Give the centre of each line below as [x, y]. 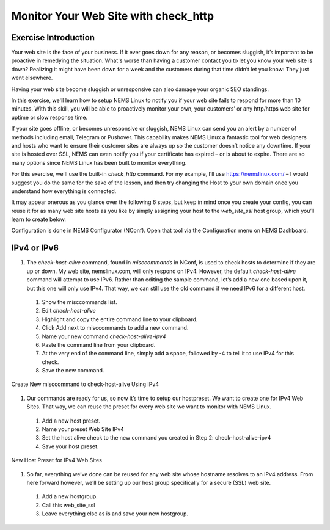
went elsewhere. [32, 78]
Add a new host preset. [71, 421]
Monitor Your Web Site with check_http [112, 16]
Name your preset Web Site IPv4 [83, 429]
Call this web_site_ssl [68, 505]
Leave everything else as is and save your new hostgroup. [115, 514]
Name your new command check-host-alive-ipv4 [104, 336]
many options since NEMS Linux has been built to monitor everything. [99, 162]
